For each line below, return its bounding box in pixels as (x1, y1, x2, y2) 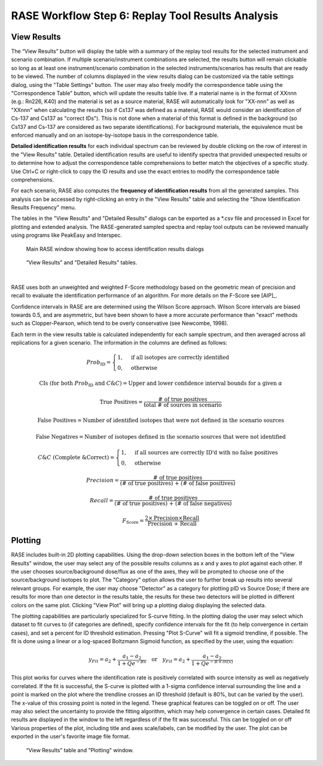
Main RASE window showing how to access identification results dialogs (26, 245, 205, 252)
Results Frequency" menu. (11, 204, 77, 211)
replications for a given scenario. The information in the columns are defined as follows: (11, 339, 227, 346)
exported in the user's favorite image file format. (11, 733, 130, 740)
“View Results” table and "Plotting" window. (26, 746, 134, 753)
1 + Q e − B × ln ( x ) (191, 659, 233, 667)
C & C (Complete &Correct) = (38, 454, 115, 461)
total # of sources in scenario (144, 402, 223, 408)
